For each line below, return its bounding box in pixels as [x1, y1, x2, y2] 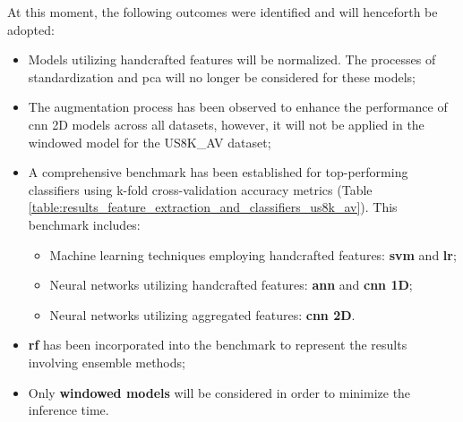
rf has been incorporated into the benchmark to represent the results [28, 335, 407, 354]
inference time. [28, 401, 109, 419]
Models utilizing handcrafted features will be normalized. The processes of [28, 50, 436, 69]
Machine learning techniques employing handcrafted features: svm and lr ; [49, 245, 457, 264]
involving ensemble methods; [28, 352, 185, 371]
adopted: [7, 20, 55, 38]
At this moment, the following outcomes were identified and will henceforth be [7, 3, 438, 21]
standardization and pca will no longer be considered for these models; [28, 67, 416, 86]
